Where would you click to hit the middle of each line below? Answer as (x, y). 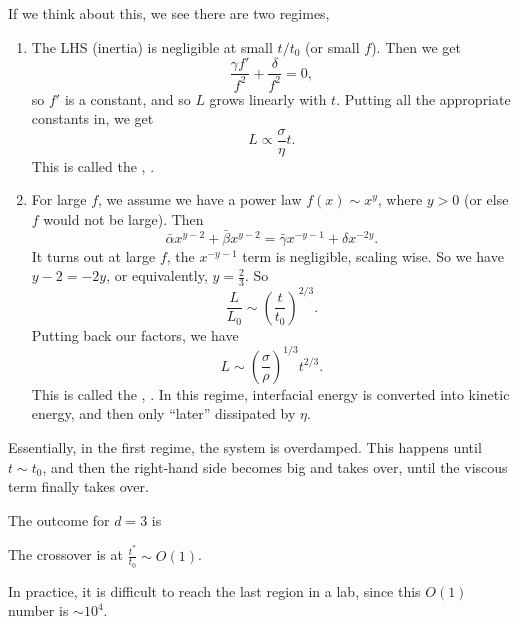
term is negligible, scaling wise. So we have (373, 255)
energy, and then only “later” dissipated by (163, 413)
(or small (332, 46)
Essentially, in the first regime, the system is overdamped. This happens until (245, 447)
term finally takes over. (78, 486)
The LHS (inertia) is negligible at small (152, 46)
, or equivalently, (157, 275)
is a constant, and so (127, 98)
